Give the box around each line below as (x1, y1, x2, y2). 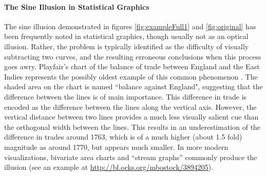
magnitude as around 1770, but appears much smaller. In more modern (4, 141, 228, 152)
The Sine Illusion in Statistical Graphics (4, 1, 149, 12)
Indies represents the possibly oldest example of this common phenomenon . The (4, 71, 258, 82)
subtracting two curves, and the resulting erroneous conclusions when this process (4, 51, 261, 62)
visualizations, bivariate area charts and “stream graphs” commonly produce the (4, 151, 257, 162)
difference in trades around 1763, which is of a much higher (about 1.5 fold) (4, 131, 242, 142)
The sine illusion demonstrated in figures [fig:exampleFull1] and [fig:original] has (4, 21, 256, 31)
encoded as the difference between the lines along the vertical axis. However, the (4, 101, 257, 112)
